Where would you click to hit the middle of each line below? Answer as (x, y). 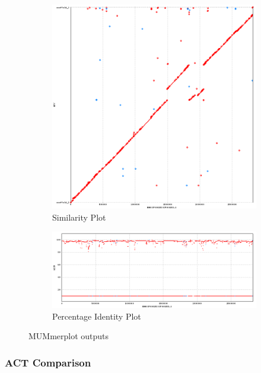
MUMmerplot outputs (69, 336)
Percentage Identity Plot (97, 316)
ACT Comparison (48, 362)
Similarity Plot (79, 217)
